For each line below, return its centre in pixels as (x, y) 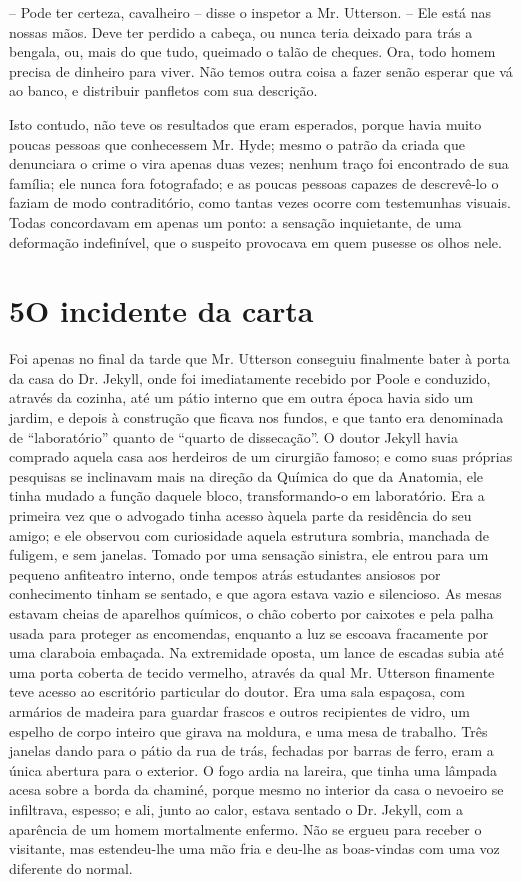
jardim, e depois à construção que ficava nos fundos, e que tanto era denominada (256, 417)
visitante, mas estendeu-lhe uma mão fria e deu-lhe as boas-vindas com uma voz (254, 848)
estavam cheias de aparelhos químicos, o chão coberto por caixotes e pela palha (251, 612)
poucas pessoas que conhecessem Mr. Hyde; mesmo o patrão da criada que (237, 143)
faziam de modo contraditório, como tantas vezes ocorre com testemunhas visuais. (260, 202)
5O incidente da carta (161, 310)
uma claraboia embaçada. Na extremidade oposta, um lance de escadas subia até (256, 652)
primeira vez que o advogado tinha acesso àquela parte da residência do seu (240, 515)
